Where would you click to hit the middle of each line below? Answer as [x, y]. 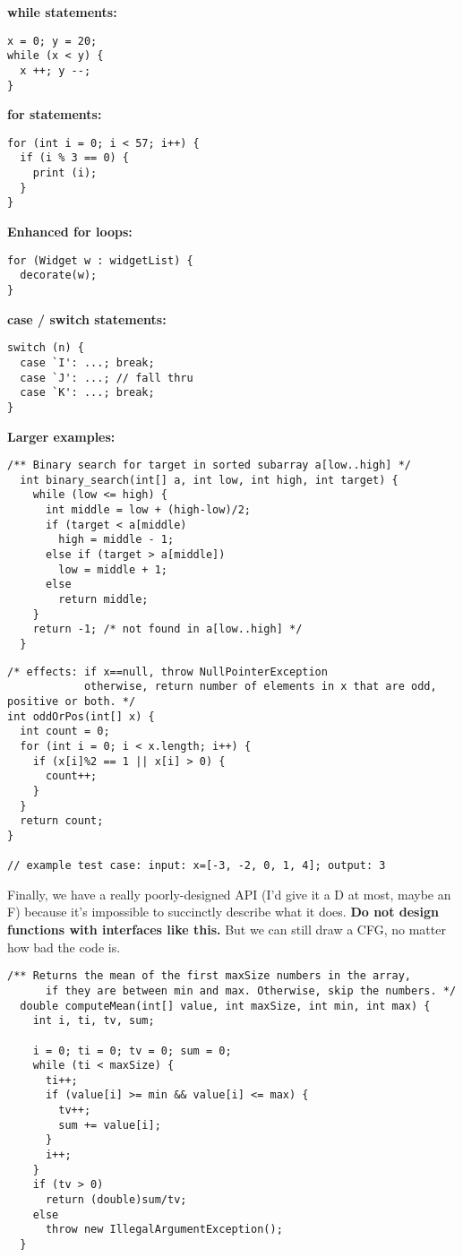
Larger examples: [61, 436]
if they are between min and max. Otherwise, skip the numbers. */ [251, 990]
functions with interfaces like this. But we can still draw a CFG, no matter [227, 930]
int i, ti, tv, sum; [94, 1021]
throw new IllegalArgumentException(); [164, 1230]
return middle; [103, 600]
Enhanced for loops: [70, 232]
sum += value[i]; [110, 1125]
